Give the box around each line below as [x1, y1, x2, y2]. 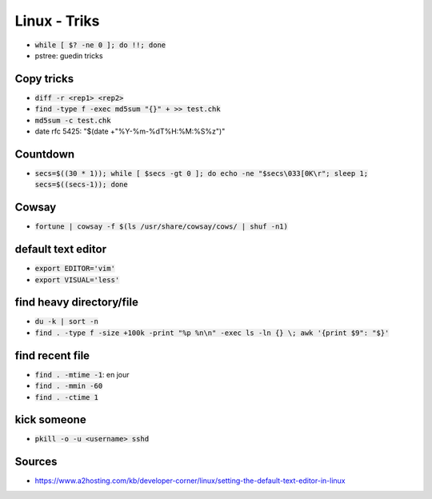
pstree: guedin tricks [34, 50, 103, 60]
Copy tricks [14, 72, 74, 86]
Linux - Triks [14, 12, 100, 30]
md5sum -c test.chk [34, 116, 111, 125]
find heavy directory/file [14, 296, 139, 309]
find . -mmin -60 [34, 381, 103, 391]
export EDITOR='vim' [34, 264, 116, 273]
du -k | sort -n [34, 317, 99, 326]
